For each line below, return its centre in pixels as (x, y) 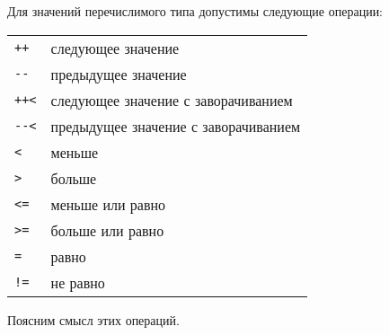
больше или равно (107, 230)
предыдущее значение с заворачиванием (176, 126)
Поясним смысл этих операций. (93, 319)
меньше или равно (108, 204)
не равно (78, 282)
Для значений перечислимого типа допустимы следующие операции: (195, 11)
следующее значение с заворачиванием (172, 100)
